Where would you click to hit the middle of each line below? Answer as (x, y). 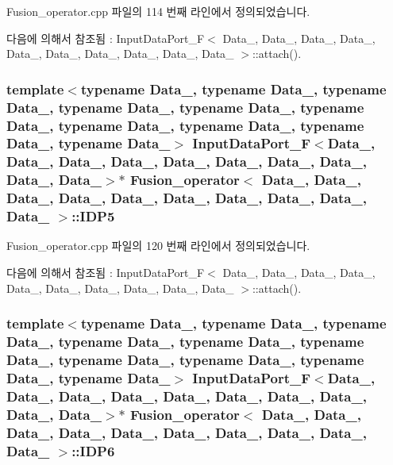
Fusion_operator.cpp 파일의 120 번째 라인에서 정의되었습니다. (158, 246)
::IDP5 (93, 216)
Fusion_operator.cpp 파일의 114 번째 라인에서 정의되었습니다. (158, 11)
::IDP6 (93, 450)
